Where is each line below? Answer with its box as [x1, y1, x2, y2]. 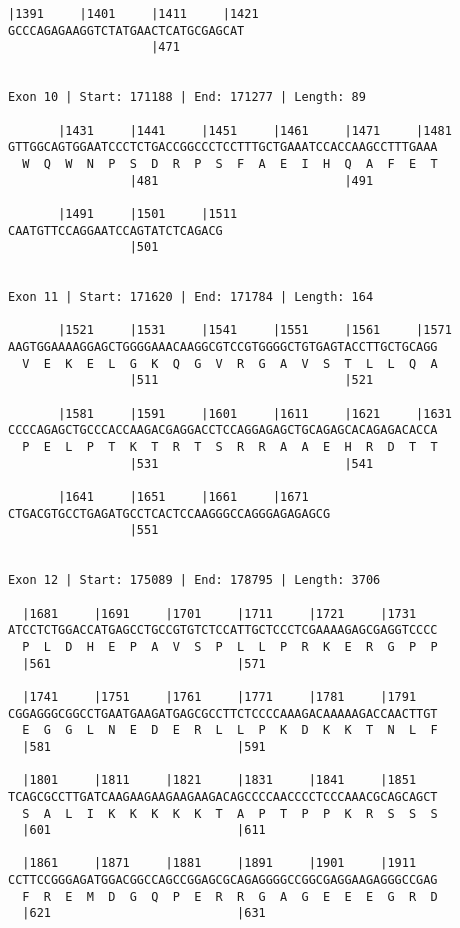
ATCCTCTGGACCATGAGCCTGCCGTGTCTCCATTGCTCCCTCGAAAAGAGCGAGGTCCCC [8, 623, 438, 638]
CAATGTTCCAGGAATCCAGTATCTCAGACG [8, 223, 223, 238]
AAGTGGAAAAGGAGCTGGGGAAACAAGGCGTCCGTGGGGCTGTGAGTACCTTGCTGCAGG [8, 340, 438, 355]
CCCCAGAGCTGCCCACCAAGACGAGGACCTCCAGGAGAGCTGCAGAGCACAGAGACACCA [8, 423, 438, 438]
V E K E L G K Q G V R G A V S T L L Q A [22, 356, 438, 371]
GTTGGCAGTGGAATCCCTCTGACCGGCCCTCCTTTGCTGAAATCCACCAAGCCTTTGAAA [8, 140, 438, 155]
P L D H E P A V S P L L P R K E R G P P [22, 639, 438, 654]
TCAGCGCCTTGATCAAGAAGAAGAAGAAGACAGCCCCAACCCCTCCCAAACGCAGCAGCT [8, 789, 438, 804]
